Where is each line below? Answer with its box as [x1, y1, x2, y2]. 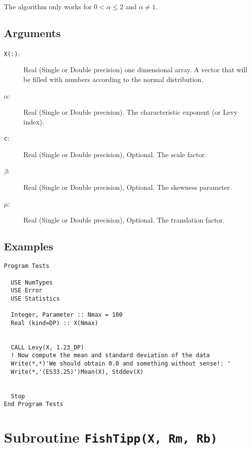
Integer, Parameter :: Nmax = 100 [11, 311, 123, 319]
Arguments [4, 25, 61, 40]
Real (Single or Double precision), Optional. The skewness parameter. [23, 182, 232, 192]
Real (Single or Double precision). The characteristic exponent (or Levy [23, 107, 238, 117]
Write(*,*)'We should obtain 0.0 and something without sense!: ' [11, 360, 231, 367]
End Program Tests [4, 401, 63, 408]
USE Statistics [11, 295, 60, 302]
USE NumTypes [11, 279, 53, 286]
